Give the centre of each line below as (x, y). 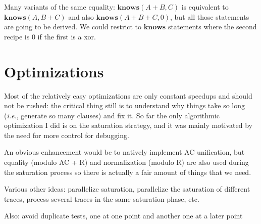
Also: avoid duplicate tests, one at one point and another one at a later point (123, 216)
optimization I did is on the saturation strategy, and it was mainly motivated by (128, 125)
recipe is (17, 36)
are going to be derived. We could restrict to (73, 27)
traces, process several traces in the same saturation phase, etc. (102, 198)
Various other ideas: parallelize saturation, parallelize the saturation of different (127, 189)
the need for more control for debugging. (67, 135)
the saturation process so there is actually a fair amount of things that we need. (128, 172)
